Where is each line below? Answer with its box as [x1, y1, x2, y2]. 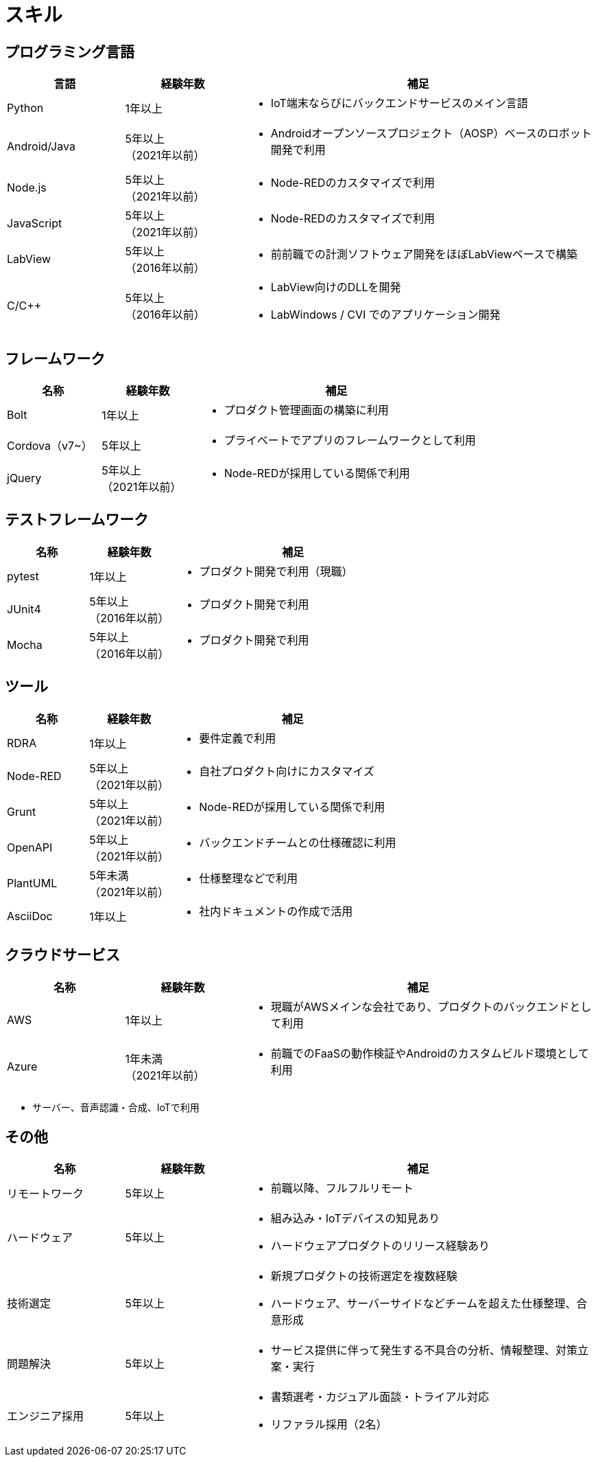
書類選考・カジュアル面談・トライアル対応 [270, 1390, 490, 1404]
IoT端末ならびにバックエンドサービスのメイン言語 [270, 96, 528, 111]
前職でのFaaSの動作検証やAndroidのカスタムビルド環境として [270, 1046, 589, 1060]
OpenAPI [7, 840, 53, 854]
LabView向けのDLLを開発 [270, 280, 401, 295]
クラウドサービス [5, 946, 120, 964]
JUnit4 [7, 602, 41, 616]
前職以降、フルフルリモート [270, 1181, 414, 1196]
